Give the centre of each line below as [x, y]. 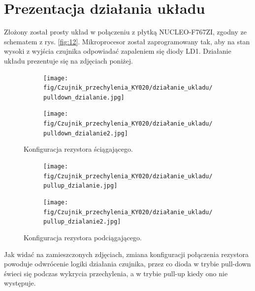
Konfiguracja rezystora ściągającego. [78, 149]
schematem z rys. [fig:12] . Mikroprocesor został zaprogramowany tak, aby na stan [127, 41]
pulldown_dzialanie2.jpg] [86, 133]
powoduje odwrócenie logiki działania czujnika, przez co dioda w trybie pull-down [127, 264]
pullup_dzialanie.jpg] [80, 186]
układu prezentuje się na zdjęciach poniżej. [68, 60]
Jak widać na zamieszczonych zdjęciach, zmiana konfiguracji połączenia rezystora [127, 254]
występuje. [20, 283]
